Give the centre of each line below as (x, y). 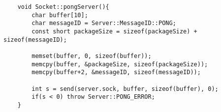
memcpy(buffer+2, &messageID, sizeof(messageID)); (116, 72)
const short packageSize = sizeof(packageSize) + (114, 31)
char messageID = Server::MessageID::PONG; (104, 23)
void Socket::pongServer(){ (63, 7)
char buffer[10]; (60, 15)
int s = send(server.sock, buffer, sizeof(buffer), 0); (125, 89)
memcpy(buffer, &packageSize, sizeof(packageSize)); (120, 64)
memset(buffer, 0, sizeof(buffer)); (92, 56)
